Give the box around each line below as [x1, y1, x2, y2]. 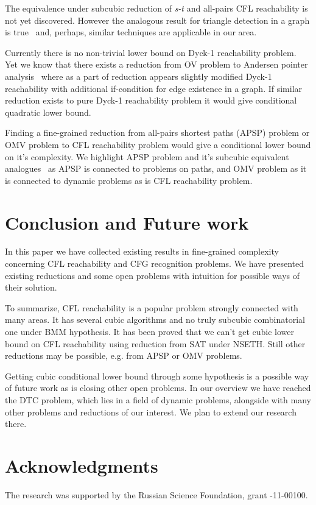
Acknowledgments [5, 453, 158, 478]
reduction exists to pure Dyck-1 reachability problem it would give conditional [5, 94, 297, 107]
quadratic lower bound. [5, 105, 91, 118]
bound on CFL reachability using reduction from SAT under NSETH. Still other [5, 337, 306, 350]
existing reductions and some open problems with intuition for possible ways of [5, 269, 300, 281]
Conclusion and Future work [5, 210, 249, 235]
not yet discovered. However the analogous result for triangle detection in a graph [5, 13, 310, 26]
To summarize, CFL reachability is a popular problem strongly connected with [5, 301, 298, 314]
